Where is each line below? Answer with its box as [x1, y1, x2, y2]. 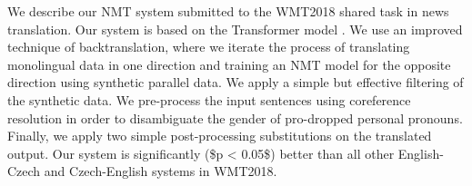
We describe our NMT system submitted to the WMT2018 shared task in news [7, 2, 449, 20]
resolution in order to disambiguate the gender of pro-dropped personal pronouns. [7, 108, 463, 127]
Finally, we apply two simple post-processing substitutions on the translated [7, 126, 432, 145]
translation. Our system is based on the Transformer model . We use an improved [7, 19, 463, 38]
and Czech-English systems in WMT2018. [44, 162, 277, 181]
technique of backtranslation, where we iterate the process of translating [7, 37, 410, 56]
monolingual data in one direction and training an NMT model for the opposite [7, 54, 451, 73]
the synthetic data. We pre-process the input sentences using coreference [7, 90, 411, 109]
